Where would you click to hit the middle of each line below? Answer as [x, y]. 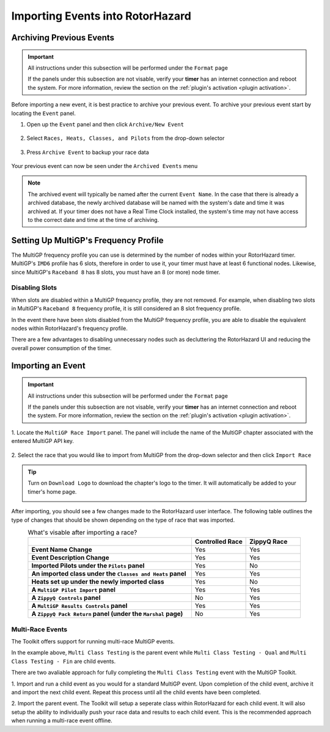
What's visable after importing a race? [82, 533]
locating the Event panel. [44, 113]
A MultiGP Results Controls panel [79, 606]
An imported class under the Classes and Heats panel [109, 574]
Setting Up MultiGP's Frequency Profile [87, 240]
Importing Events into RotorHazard [101, 16]
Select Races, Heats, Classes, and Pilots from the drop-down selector [126, 138]
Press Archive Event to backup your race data [88, 152]
